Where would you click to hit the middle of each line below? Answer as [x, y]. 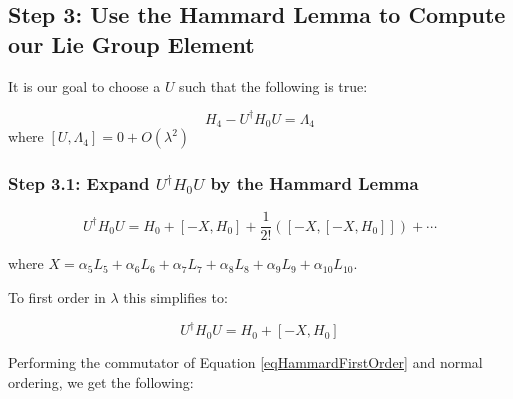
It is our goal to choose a [84, 85]
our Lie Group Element [131, 43]
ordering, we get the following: [101, 381]
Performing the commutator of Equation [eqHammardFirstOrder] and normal [245, 362]
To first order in [57, 297]
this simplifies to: [175, 297]
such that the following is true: [273, 85]
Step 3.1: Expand [79, 183]
